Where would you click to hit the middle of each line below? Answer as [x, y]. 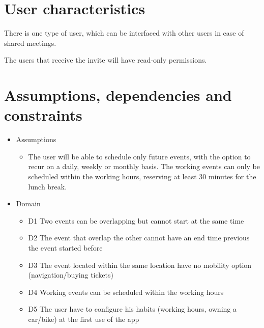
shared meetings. [30, 43]
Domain [28, 203]
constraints [43, 115]
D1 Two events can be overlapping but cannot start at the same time [136, 220]
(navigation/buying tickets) [71, 275]
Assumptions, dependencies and [118, 95]
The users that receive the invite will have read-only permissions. [106, 60]
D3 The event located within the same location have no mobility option [140, 265]
